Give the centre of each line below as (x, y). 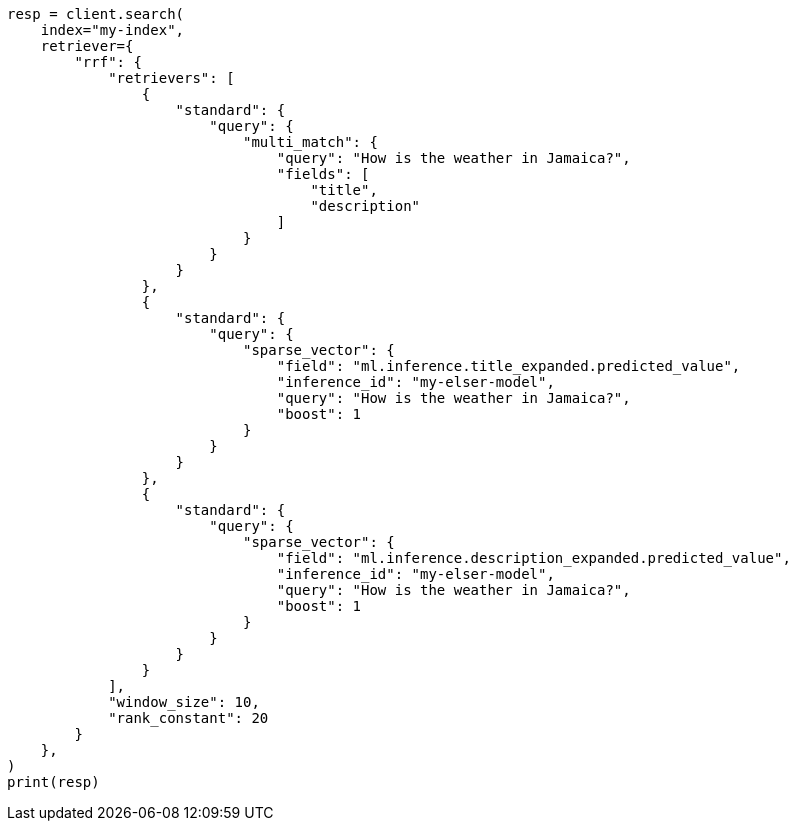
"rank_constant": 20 (188, 718)
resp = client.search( (96, 14)
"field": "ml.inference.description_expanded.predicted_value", (533, 558)
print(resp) (53, 782)
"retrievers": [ (171, 78)
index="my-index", (112, 30)
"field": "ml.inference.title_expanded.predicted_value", (508, 366)
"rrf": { (108, 62)
